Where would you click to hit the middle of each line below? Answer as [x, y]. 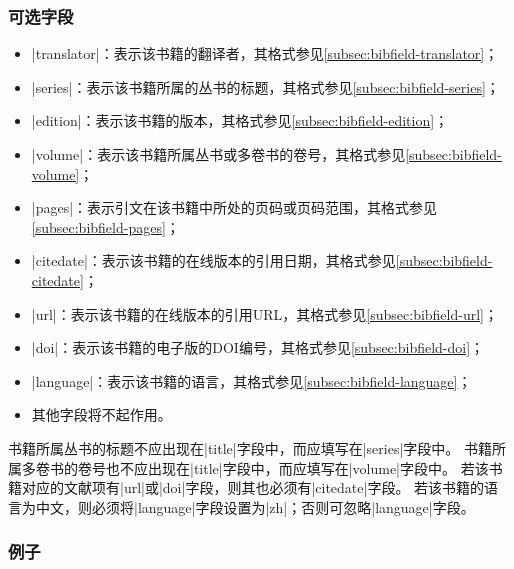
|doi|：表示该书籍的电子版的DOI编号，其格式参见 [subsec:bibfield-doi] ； [258, 347]
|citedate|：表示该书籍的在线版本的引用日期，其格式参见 [213, 260]
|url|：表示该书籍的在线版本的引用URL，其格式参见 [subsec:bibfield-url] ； [264, 313]
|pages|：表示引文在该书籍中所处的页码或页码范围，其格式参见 [234, 207]
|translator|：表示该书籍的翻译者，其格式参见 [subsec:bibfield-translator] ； [265, 53]
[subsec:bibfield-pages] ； [105, 226]
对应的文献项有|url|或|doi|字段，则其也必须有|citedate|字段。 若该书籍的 [253, 487]
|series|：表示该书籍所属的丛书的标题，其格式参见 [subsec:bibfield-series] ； [265, 86]
